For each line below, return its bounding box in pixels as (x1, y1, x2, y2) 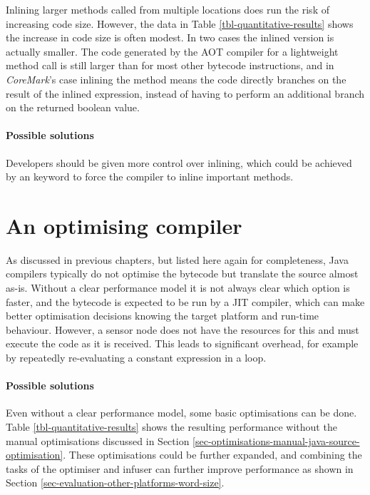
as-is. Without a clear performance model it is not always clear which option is (6, 280, 350, 295)
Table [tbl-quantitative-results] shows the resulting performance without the (6, 419, 337, 434)
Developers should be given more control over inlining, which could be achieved (6, 155, 352, 170)
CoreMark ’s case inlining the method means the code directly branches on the (6, 71, 346, 86)
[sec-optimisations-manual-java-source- (192, 433, 360, 448)
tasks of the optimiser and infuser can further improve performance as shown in (6, 461, 354, 476)
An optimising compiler (6, 210, 242, 240)
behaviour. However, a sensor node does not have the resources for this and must (6, 322, 359, 337)
